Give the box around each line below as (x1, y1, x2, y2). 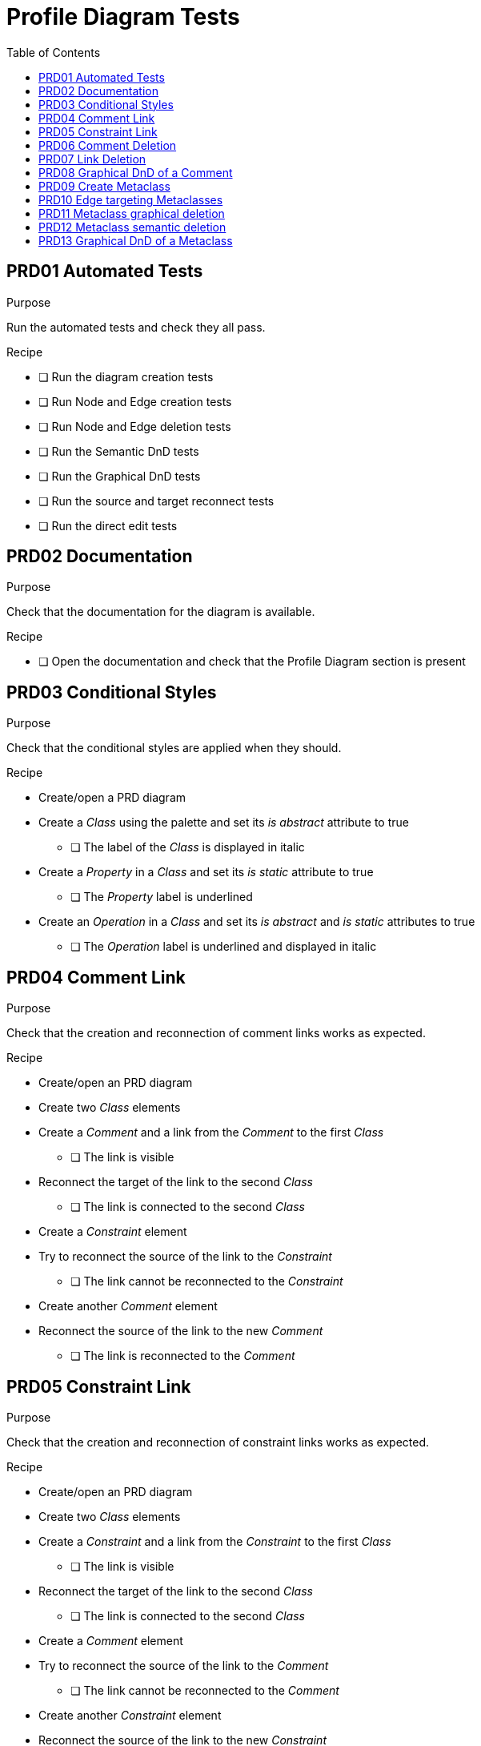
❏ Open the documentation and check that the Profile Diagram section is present (38, 654, 466, 669)
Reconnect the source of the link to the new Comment (38, 1324, 323, 1338)
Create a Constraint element (38, 1225, 187, 1239)
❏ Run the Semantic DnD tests (38, 444, 199, 458)
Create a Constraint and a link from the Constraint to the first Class (38, 1534, 391, 1548)
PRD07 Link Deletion (38, 151, 146, 166)
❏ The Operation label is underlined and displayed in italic (70, 939, 377, 954)
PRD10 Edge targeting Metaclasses (38, 192, 223, 207)
